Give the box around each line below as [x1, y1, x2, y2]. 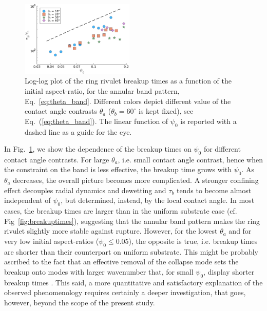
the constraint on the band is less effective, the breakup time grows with [4, 164, 232, 175]
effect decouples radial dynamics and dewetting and [4, 184, 166, 195]
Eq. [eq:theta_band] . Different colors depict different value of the [25, 95, 231, 106]
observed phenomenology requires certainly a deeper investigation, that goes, [4, 287, 246, 298]
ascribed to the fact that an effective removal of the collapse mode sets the [4, 256, 239, 267]
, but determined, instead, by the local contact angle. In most [61, 195, 255, 205]
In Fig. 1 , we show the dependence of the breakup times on [4, 143, 192, 154]
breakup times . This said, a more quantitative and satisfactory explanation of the [4, 277, 263, 287]
